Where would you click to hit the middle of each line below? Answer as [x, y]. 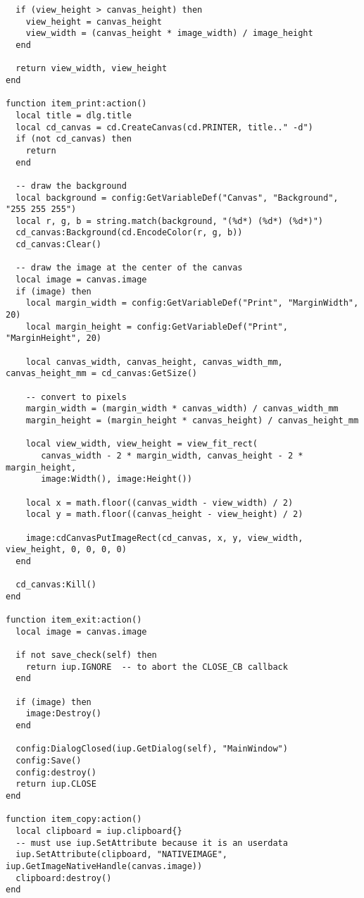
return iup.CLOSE [56, 784]
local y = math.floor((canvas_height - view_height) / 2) [164, 515]
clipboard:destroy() [64, 878]
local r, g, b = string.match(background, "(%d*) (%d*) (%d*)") [170, 221]
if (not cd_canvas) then [74, 139]
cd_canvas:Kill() [56, 585]
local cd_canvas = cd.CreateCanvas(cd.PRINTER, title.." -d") [164, 127]
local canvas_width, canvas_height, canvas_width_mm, [154, 362]
